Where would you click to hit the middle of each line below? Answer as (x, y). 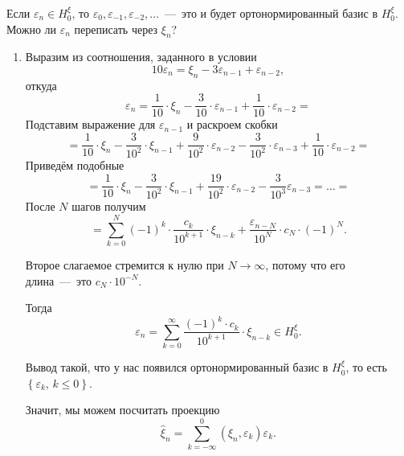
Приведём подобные (75, 165)
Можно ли (32, 29)
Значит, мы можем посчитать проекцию (122, 410)
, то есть (366, 367)
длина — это (59, 280)
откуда (41, 85)
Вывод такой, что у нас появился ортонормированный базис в (177, 367)
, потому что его (305, 265)
